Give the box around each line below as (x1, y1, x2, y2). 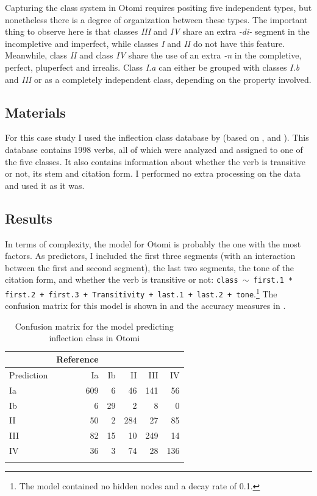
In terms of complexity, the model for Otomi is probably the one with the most (5, 237, 301, 250)
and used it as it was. (5, 179, 85, 191)
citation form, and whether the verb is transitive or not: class (5, 273, 238, 286)
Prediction (9, 368, 48, 381)
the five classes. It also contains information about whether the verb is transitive (5, 155, 306, 168)
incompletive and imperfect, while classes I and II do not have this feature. (5, 37, 285, 49)
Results (5, 208, 52, 227)
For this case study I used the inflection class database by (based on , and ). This (5, 131, 309, 144)
